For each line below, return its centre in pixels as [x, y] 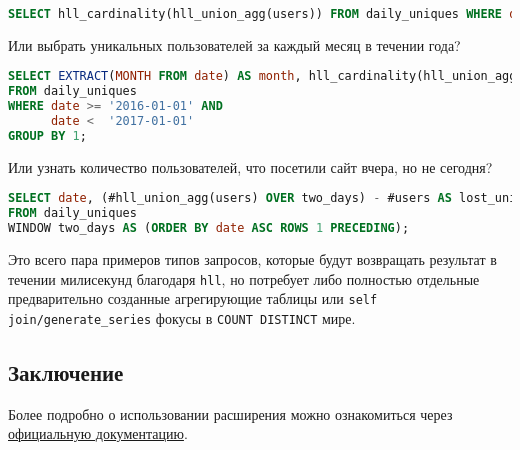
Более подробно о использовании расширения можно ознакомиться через [230, 413]
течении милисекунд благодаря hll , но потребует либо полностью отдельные [244, 278]
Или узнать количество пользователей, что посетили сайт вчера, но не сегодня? [250, 166]
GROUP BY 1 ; [47, 135]
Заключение [66, 372]
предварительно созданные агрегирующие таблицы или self [193, 298]
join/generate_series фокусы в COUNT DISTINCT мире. [182, 317]
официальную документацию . [98, 433]
